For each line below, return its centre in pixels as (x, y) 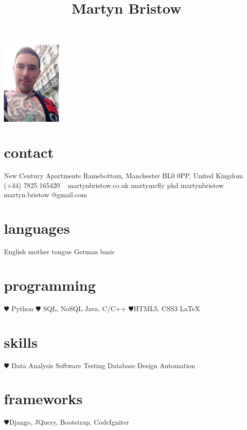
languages (37, 228)
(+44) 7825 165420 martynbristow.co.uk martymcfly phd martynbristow (114, 185)
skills (21, 342)
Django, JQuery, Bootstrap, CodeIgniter (69, 422)
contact (29, 152)
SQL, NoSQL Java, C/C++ (85, 308)
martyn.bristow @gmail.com (45, 195)
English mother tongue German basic (60, 252)
